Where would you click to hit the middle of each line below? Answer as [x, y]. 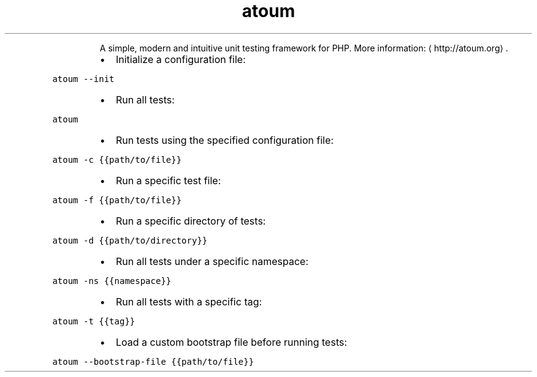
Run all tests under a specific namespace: [212, 261]
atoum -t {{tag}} [94, 321]
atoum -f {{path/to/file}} [117, 200]
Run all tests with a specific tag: [189, 301]
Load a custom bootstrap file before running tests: [231, 342]
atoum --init [83, 79]
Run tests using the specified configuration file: [225, 140]
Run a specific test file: [168, 180]
